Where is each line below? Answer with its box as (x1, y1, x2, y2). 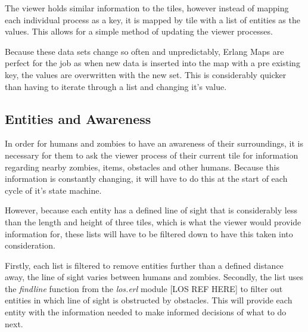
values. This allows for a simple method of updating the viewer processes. (5, 25, 273, 38)
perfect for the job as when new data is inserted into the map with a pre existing (5, 57, 300, 69)
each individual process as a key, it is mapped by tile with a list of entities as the (5, 13, 300, 26)
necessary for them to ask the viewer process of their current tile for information (5, 148, 298, 161)
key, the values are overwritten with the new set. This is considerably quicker (5, 68, 287, 80)
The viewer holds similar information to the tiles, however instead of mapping (5, 2, 289, 14)
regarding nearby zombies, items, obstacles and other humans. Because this (5, 160, 279, 173)
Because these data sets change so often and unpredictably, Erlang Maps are (5, 45, 284, 57)
